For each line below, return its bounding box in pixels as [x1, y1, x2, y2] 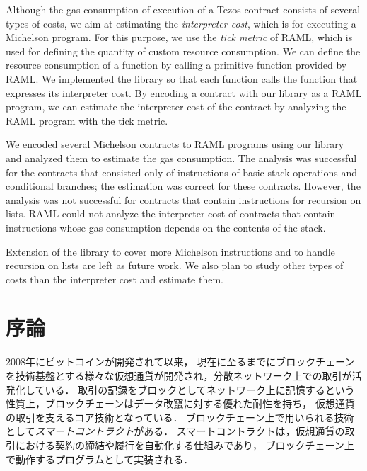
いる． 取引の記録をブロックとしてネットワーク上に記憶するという [45, 382, 355, 397]
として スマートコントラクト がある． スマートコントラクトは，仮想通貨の [6, 424, 345, 438]
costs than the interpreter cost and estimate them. [6, 271, 223, 286]
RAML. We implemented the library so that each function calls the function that [6, 71, 358, 86]
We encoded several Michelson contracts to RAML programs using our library [6, 137, 344, 152]
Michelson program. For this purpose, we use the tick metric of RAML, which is [6, 30, 353, 45]
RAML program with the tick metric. [6, 113, 168, 127]
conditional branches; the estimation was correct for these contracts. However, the [6, 178, 361, 193]
